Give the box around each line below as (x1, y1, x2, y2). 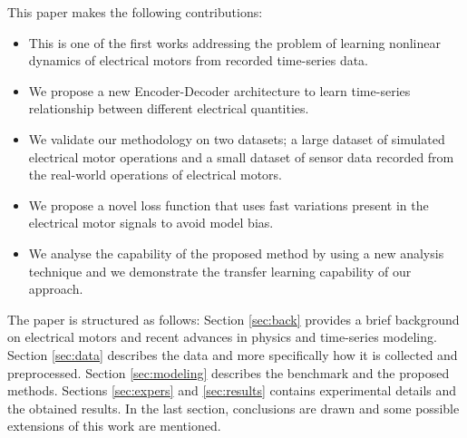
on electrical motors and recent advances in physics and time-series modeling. (7, 327, 437, 346)
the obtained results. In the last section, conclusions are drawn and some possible (7, 398, 460, 417)
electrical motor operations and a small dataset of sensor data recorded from (28, 147, 454, 166)
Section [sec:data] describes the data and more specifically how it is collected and (7, 345, 458, 364)
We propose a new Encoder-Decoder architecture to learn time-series (28, 81, 411, 100)
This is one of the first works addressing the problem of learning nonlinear (28, 33, 441, 52)
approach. (28, 279, 83, 298)
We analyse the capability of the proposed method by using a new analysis (28, 243, 444, 262)
